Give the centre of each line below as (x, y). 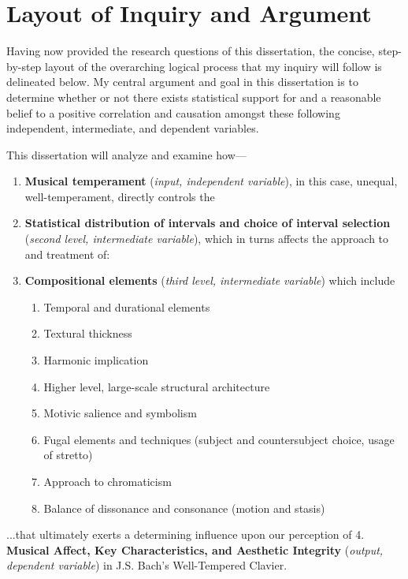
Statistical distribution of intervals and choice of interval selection (208, 223)
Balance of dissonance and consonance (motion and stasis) (184, 508)
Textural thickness (88, 333)
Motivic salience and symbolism (120, 413)
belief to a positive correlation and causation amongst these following (173, 112)
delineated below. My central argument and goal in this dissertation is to (182, 82)
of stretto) (68, 455)
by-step (24, 66)
